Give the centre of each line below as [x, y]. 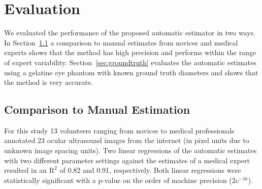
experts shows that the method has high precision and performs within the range [130, 52]
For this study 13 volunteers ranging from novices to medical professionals [119, 130]
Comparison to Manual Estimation [97, 109]
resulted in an [26, 170]
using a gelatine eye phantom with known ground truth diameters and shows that [131, 72]
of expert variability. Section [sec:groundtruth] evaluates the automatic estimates [130, 62]
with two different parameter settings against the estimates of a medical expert [127, 160]
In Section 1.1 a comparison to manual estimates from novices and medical [121, 42]
